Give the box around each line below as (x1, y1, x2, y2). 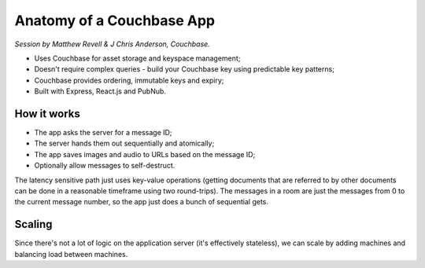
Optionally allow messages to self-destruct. (34, 161, 176, 171)
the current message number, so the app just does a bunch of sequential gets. (14, 197, 269, 207)
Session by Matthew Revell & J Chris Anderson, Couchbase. (14, 39, 210, 49)
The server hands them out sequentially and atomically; (34, 138, 215, 149)
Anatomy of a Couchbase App (14, 12, 216, 29)
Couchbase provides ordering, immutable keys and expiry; (34, 75, 224, 85)
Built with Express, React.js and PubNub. (34, 86, 167, 96)
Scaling (14, 218, 53, 231)
